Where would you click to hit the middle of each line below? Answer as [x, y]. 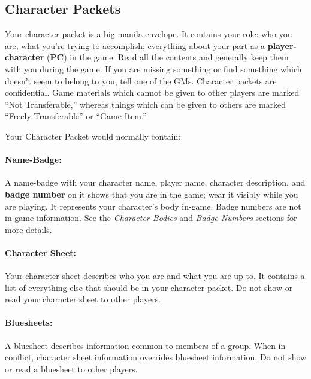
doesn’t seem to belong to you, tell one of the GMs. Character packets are [141, 81]
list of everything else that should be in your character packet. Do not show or [149, 287]
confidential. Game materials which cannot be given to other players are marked [152, 93]
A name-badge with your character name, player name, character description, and [155, 182]
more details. [28, 229]
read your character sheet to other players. [83, 299]
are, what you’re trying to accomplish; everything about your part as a [135, 45]
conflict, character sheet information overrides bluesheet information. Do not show [156, 357]
